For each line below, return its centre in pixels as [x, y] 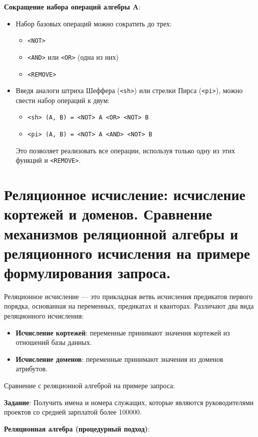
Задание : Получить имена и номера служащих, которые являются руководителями [129, 402]
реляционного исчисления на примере [127, 253]
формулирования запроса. [87, 272]
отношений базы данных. [54, 342]
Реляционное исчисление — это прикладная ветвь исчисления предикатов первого [129, 296]
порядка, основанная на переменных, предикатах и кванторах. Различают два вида [129, 306]
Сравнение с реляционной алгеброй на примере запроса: [89, 385]
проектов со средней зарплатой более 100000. [73, 412]
